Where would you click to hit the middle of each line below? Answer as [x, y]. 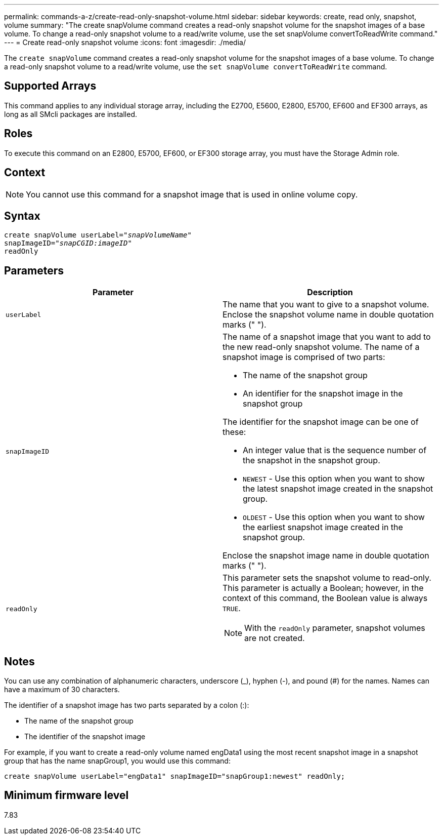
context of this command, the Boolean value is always [325, 598]
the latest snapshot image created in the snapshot [338, 489]
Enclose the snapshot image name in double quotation [326, 556]
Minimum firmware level [67, 795]
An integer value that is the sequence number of [335, 450]
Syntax [22, 216]
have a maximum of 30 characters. [62, 690]
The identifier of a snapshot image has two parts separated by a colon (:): [127, 705]
